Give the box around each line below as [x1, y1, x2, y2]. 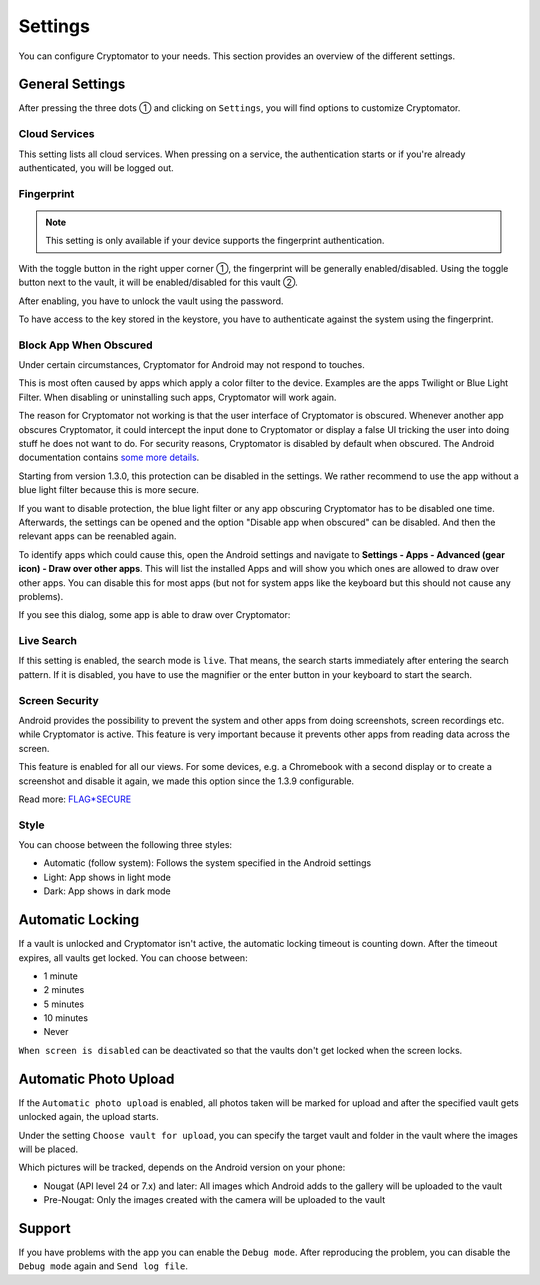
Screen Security [18, 693, 99, 707]
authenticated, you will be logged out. [18, 161, 174, 174]
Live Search [18, 634, 78, 648]
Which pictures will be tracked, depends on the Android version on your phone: [18, 1161, 346, 1174]
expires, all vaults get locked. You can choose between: [18, 951, 249, 964]
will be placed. [18, 1143, 79, 1155]
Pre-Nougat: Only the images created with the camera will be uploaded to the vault [43, 1194, 385, 1206]
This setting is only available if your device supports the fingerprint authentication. [45, 235, 385, 247]
